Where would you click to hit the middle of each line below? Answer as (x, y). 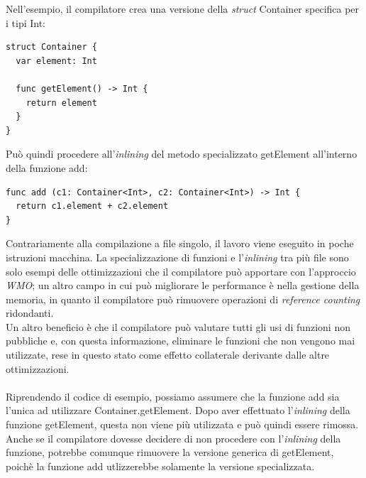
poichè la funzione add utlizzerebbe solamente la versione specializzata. (160, 466)
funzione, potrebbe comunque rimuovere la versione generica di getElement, (170, 452)
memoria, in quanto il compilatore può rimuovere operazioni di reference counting (183, 299)
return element (61, 103)
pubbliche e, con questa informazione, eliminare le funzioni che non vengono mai (181, 341)
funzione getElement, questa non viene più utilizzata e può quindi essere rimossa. (182, 424)
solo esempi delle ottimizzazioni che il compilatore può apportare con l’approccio (181, 271)
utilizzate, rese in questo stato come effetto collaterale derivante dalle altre (168, 355)
